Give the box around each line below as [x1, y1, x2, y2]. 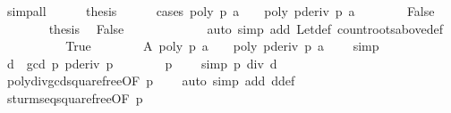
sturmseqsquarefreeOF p [6, 88, 143, 107]
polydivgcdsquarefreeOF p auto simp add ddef [6, 71, 295, 90]
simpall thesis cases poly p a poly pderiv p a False [6, 2, 435, 20]
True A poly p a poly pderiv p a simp [65, 36, 379, 55]
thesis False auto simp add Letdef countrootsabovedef [48, 19, 443, 37]
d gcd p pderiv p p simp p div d [6, 53, 277, 72]
